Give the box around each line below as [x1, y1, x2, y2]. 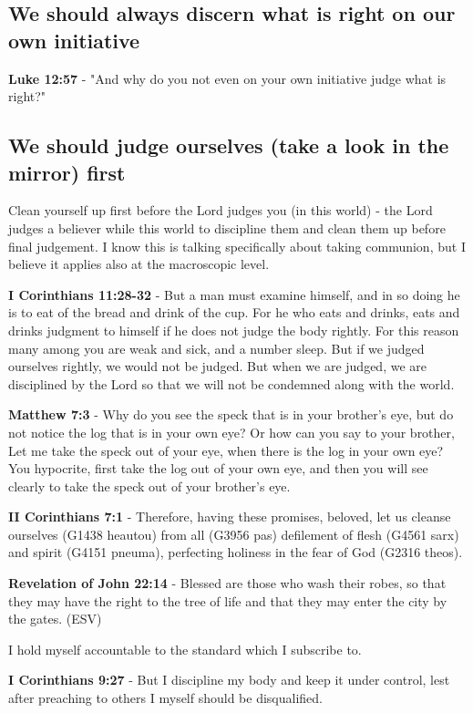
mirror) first [8, 158, 126, 186]
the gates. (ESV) [8, 609, 102, 628]
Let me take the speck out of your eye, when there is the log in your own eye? [8, 440, 444, 460]
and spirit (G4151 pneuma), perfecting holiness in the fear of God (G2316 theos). [8, 542, 463, 562]
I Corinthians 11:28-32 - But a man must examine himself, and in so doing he [8, 284, 460, 304]
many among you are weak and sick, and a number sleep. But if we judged [8, 338, 425, 357]
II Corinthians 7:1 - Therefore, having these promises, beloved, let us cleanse [8, 507, 451, 526]
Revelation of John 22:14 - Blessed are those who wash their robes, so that [8, 573, 447, 593]
